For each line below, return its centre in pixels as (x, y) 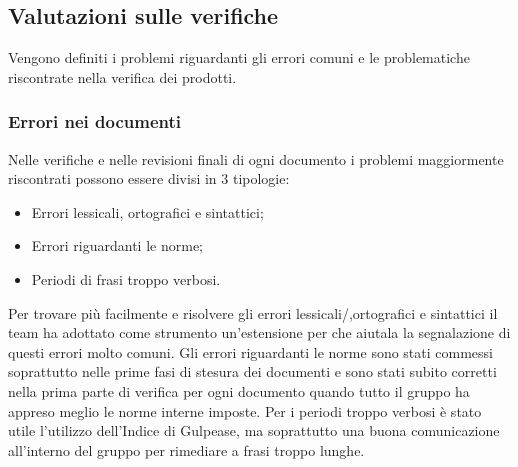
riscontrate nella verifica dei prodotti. (122, 76)
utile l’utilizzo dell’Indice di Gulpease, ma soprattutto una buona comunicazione (254, 430)
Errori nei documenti (95, 121)
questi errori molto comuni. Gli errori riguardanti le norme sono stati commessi (250, 351)
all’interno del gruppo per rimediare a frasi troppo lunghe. (186, 449)
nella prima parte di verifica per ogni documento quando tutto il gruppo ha (239, 390)
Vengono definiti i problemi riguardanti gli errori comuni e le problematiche (239, 57)
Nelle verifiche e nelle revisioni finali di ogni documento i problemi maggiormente (256, 158)
